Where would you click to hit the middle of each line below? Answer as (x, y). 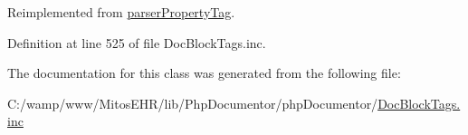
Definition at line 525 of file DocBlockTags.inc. (137, 42)
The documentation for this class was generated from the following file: (204, 73)
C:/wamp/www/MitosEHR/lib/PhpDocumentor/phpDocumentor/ (193, 103)
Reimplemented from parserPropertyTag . (121, 12)
